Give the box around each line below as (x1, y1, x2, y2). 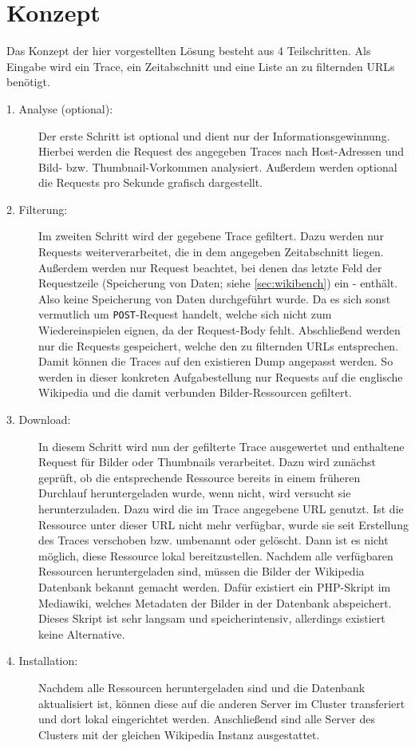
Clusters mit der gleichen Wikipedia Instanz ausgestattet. (38, 726, 320, 742)
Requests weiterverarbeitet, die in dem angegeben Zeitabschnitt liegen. (38, 243, 384, 260)
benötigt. (6, 73, 50, 90)
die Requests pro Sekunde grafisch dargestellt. (38, 174, 263, 191)
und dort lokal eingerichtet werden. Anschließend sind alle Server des (38, 710, 375, 727)
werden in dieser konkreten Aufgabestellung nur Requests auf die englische (38, 368, 403, 385)
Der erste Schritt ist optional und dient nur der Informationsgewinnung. (38, 127, 390, 144)
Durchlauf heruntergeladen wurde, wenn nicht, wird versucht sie (38, 485, 351, 501)
